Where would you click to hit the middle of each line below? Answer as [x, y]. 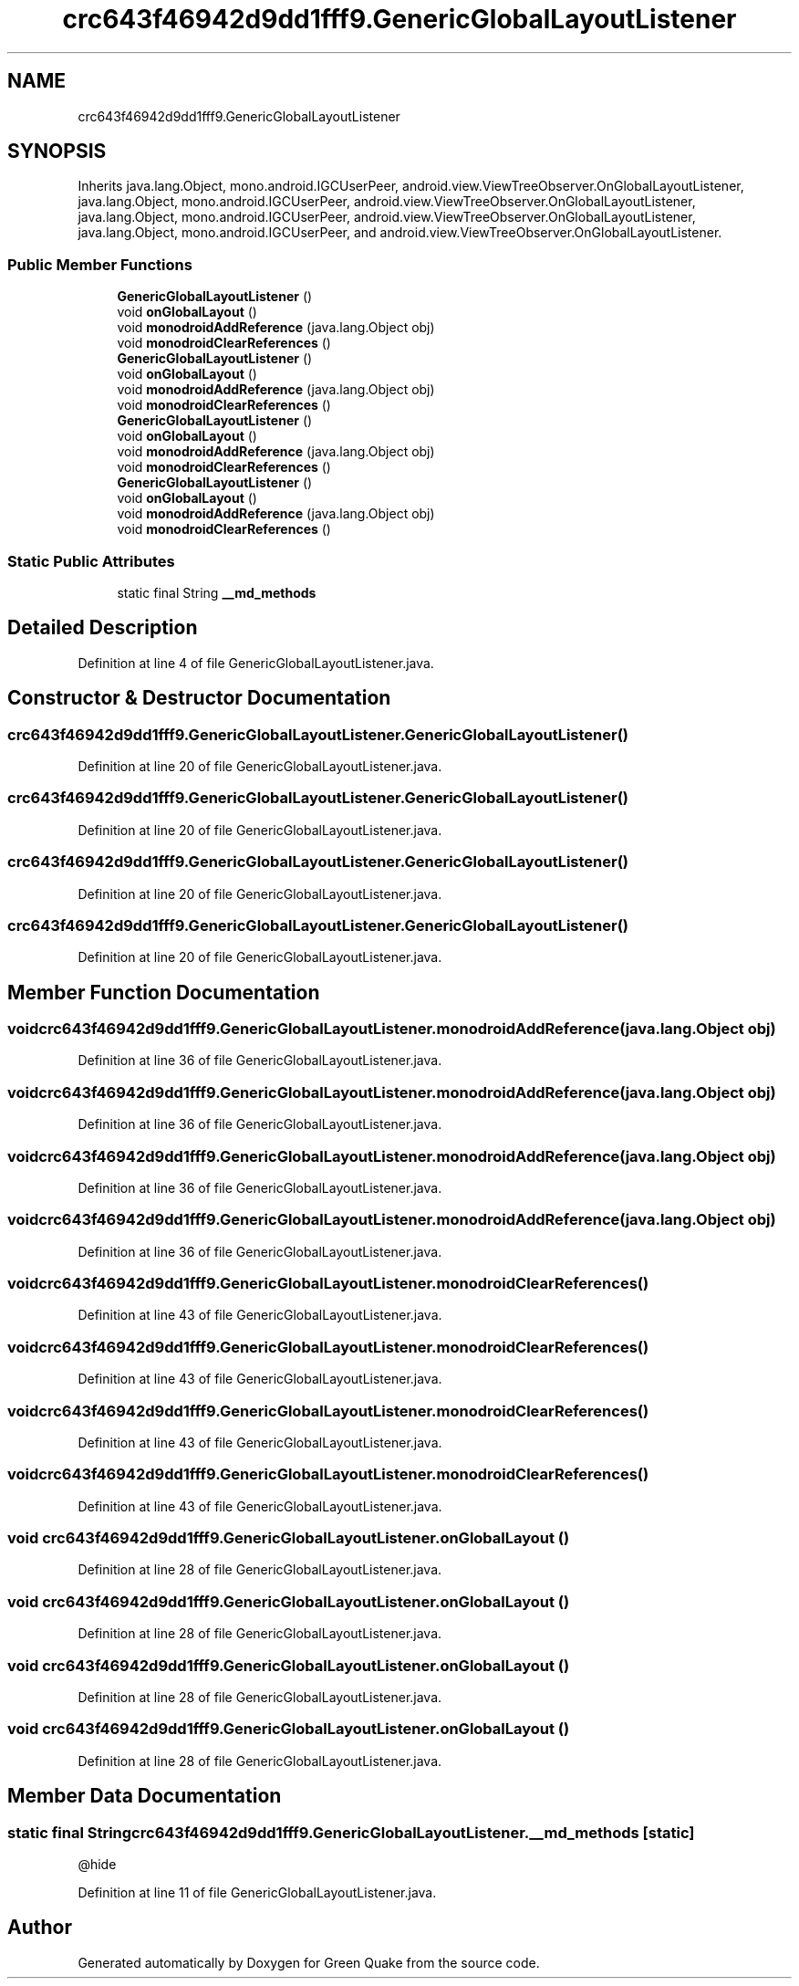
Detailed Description [103, 628]
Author [40, 1928]
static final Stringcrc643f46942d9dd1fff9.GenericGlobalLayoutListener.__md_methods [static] [351, 1832]
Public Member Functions [100, 264]
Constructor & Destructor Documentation [199, 698]
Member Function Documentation [164, 992]
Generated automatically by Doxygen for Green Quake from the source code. [309, 1962]
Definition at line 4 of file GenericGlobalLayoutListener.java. [256, 663]
